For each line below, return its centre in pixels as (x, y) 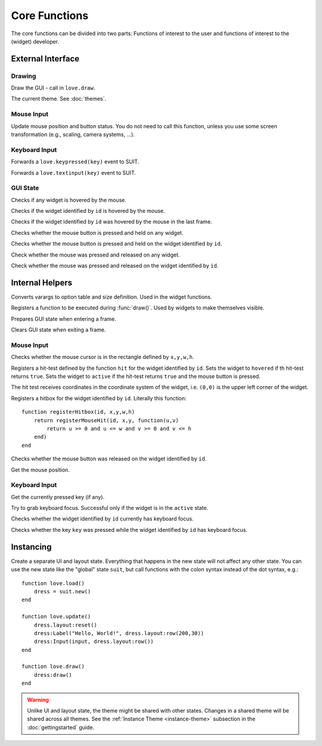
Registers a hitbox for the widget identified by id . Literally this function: (99, 398)
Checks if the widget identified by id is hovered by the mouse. (88, 211)
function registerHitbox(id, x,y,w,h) (78, 412)
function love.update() (56, 617)
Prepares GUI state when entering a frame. (64, 318)
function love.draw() (53, 667)
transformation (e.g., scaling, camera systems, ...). (73, 135)
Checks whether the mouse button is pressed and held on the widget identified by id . (117, 244)
